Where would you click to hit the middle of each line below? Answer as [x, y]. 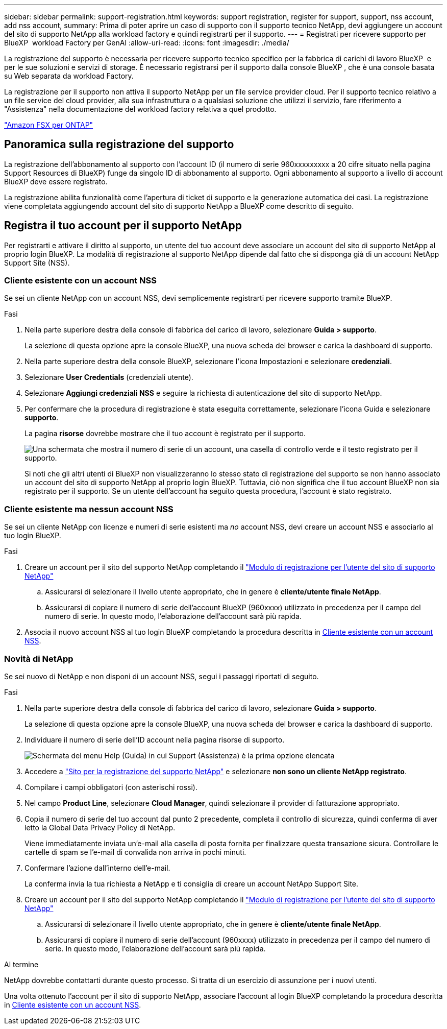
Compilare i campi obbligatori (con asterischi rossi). [111, 787]
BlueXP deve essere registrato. [56, 181]
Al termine [21, 964]
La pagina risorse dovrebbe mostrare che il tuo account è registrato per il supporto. [165, 434]
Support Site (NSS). [37, 262]
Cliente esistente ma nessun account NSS [89, 509]
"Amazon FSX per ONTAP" [49, 125]
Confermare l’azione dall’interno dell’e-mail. [97, 868]
